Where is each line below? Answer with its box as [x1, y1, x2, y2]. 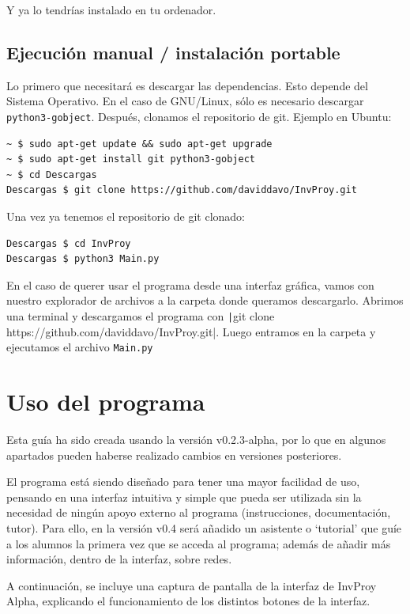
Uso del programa [6, 385, 205, 418]
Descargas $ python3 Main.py [6, 253, 160, 265]
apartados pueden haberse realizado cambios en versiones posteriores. [6, 446, 342, 463]
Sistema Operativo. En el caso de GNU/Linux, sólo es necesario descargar [6, 93, 364, 109]
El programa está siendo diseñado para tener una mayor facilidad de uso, [6, 473, 360, 490]
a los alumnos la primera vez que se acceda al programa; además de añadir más [6, 535, 391, 551]
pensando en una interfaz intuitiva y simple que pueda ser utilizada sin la [6, 488, 362, 505]
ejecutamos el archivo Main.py [6, 339, 153, 355]
